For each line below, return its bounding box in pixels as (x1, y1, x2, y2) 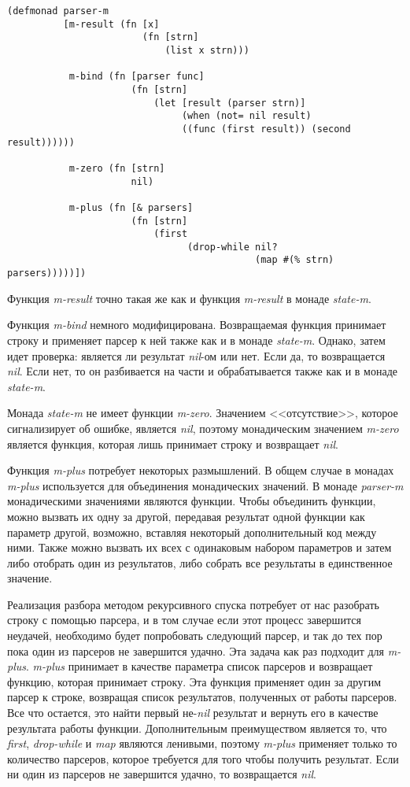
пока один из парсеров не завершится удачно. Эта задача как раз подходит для (7, 642, 385, 659)
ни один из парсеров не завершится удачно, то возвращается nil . (7, 766, 316, 782)
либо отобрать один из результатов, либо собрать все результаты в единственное (7, 554, 393, 571)
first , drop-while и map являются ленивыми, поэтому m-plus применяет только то (7, 735, 397, 752)
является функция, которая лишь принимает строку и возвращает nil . (7, 435, 338, 452)
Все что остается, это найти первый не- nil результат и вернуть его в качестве (7, 704, 379, 721)
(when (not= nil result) (181, 110, 312, 122)
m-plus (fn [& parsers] (68, 201, 194, 213)
